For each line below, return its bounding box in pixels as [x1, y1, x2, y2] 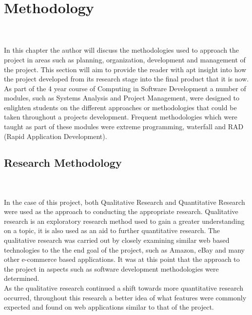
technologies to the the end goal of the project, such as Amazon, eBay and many [4, 244, 245, 255]
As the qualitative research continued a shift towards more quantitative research [4, 282, 243, 293]
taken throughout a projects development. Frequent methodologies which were [4, 112, 237, 122]
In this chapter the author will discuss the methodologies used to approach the [4, 45, 239, 55]
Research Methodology [4, 155, 122, 170]
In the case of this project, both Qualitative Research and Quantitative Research [4, 197, 245, 207]
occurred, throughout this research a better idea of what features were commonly [4, 292, 247, 302]
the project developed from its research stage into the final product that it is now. [4, 74, 249, 84]
